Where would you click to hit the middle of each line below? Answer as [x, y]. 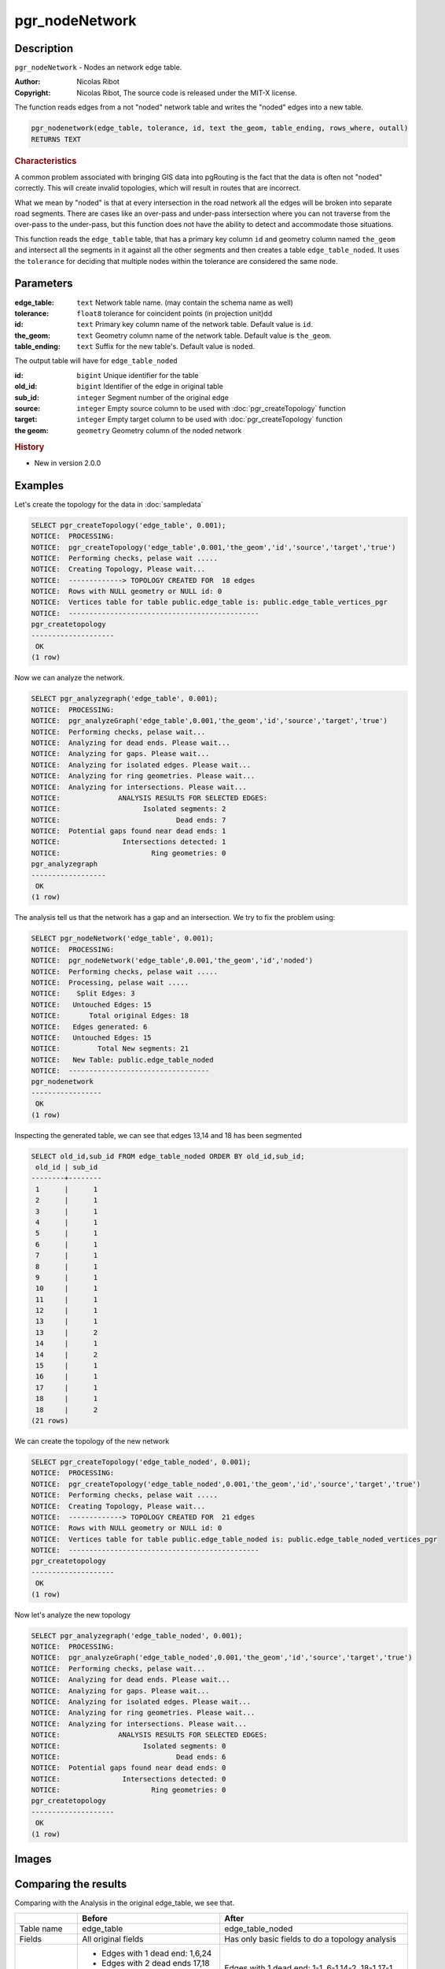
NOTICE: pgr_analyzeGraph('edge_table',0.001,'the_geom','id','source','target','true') [210, 721]
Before [95, 1918]
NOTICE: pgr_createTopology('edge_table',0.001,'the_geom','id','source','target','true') [213, 547]
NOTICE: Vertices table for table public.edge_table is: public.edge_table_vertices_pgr [210, 602]
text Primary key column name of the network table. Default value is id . [195, 324]
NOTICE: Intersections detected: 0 [129, 1779]
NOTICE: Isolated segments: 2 [129, 809]
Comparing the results [71, 1884]
